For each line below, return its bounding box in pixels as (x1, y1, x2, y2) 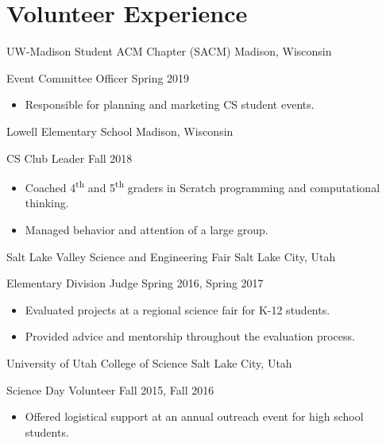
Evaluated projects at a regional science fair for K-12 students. (25, 301, 330, 318)
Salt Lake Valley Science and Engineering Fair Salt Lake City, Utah (6, 248, 336, 264)
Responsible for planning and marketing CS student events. (25, 96, 315, 113)
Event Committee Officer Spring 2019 (6, 69, 190, 86)
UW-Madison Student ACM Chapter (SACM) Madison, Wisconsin (6, 43, 332, 60)
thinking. (25, 195, 69, 211)
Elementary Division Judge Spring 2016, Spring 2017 (6, 275, 264, 291)
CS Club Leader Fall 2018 (6, 149, 133, 166)
